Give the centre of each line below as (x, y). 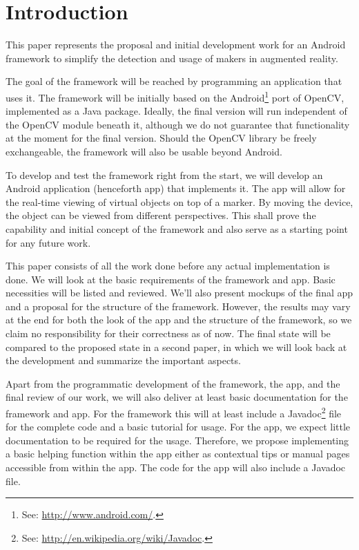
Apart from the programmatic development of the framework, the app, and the (173, 383)
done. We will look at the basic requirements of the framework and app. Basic (171, 279)
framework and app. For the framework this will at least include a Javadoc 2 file (174, 412)
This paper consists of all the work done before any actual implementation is (168, 266)
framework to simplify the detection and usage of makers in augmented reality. (172, 58)
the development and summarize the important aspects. (123, 360)
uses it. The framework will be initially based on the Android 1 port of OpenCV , (175, 96)
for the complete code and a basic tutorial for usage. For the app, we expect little (178, 427)
